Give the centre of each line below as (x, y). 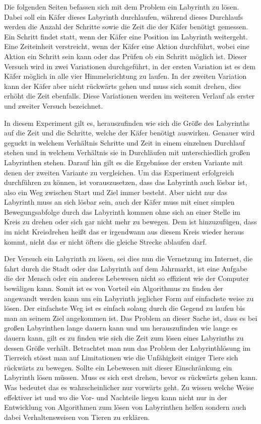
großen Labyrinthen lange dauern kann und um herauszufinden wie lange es (121, 328)
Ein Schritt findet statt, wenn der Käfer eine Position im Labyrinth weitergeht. (126, 36)
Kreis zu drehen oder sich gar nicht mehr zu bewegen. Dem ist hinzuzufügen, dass (130, 222)
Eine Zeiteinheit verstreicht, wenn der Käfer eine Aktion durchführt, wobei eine (127, 46)
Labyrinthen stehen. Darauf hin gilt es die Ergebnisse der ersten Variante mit (124, 162)
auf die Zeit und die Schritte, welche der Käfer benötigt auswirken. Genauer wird (129, 133)
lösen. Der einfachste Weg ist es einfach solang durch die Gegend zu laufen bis (124, 308)
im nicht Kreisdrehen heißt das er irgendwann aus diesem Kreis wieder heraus (124, 232)
